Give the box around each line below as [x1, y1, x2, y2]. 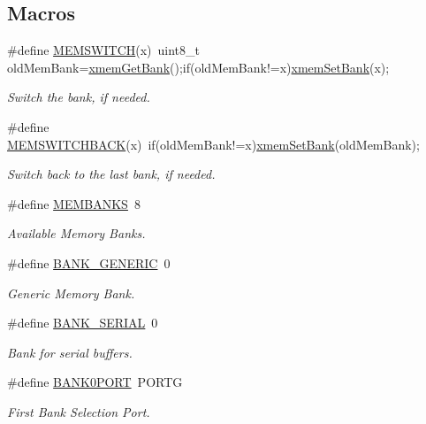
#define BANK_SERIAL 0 [7, 313, 158, 332]
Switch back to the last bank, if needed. [7, 165, 216, 183]
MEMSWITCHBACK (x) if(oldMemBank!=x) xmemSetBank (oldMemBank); [7, 135, 420, 153]
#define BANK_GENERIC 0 [7, 253, 171, 272]
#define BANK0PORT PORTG [7, 373, 183, 391]
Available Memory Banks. [7, 224, 146, 243]
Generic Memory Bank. [7, 283, 135, 302]
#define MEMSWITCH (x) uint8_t [7, 41, 201, 59]
